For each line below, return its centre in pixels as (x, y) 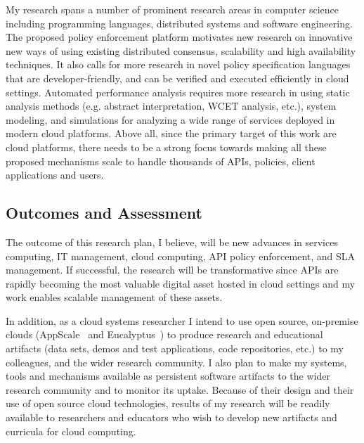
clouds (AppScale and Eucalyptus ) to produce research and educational (164, 334)
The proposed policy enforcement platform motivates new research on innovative (179, 37)
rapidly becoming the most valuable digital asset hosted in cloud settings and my (181, 283)
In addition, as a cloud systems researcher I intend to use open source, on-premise (182, 320)
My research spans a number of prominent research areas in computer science (172, 9)
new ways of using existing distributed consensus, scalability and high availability (181, 50)
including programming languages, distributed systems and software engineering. (179, 23)
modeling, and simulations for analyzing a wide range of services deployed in (170, 119)
